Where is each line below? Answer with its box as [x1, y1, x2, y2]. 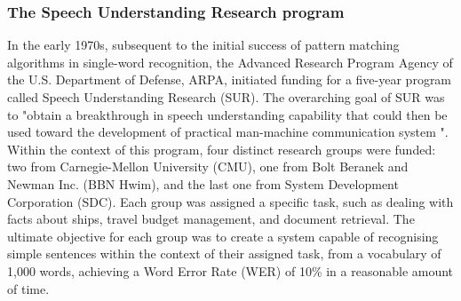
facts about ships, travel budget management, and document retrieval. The [7, 210, 415, 228]
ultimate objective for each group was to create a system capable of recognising [7, 226, 439, 245]
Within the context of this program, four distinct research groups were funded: [7, 139, 436, 158]
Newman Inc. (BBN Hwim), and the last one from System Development [7, 174, 399, 193]
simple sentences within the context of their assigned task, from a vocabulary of [7, 244, 441, 263]
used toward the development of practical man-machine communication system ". [7, 123, 449, 141]
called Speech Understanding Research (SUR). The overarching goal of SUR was [7, 88, 445, 106]
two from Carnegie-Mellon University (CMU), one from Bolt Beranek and [7, 157, 409, 176]
